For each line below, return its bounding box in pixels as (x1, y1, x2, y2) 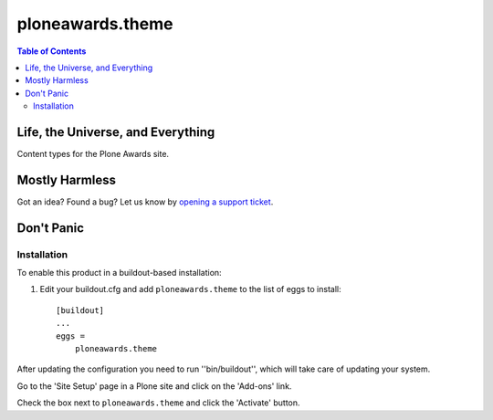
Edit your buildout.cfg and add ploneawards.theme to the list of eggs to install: (39, 284, 341, 295)
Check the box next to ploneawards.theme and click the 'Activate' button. (16, 397, 300, 408)
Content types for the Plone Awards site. (16, 149, 169, 160)
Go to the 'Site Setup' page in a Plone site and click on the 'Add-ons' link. (16, 380, 292, 392)
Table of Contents (16, 46, 87, 57)
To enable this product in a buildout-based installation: (16, 268, 223, 278)
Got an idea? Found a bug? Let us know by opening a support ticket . (16, 196, 274, 207)
